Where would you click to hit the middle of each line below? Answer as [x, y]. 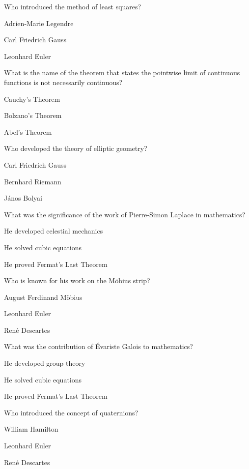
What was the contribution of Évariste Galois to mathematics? [98, 346]
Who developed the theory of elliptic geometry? [76, 148]
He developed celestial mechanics [54, 231]
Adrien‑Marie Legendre [39, 23]
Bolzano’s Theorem [33, 115]
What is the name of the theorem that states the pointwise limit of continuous [122, 73]
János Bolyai [23, 198]
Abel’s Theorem [28, 132]
